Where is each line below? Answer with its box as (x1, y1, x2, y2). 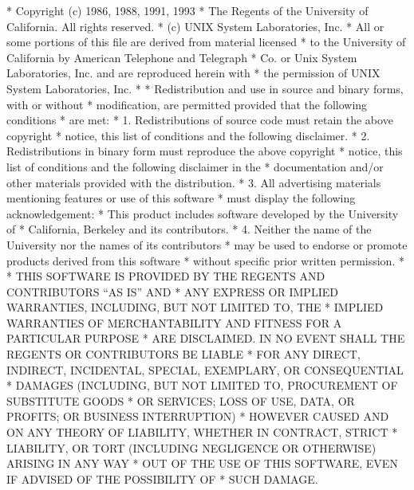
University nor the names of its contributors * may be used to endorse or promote (6, 236, 408, 253)
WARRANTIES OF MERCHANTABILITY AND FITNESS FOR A (6, 314, 342, 331)
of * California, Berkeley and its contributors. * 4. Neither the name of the (6, 221, 372, 237)
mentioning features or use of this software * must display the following (6, 190, 356, 206)
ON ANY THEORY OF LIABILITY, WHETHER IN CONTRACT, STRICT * (6, 424, 398, 441)
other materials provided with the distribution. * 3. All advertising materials (6, 174, 381, 190)
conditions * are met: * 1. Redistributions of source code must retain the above (6, 112, 393, 128)
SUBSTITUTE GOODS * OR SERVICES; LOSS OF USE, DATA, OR (6, 392, 355, 409)
